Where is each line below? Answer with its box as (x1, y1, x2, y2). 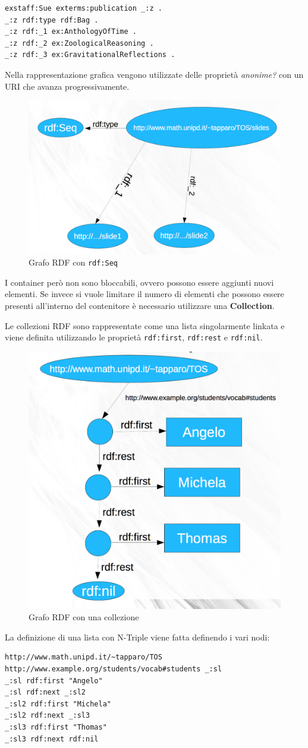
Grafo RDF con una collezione (29, 611, 139, 623)
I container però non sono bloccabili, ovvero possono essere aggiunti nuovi (5, 276, 274, 288)
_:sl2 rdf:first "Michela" (5, 699, 111, 708)
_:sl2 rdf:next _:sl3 (5, 711, 90, 720)
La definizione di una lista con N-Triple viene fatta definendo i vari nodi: (5, 630, 270, 643)
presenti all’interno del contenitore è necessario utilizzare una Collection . (5, 299, 275, 311)
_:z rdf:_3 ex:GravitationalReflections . (5, 51, 175, 59)
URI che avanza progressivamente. (5, 80, 130, 92)
